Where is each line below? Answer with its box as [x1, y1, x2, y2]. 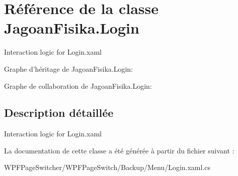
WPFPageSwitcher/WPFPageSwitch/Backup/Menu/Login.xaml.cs [4, 162, 211, 172]
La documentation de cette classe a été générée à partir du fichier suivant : [4, 145, 234, 155]
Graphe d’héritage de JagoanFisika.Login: [4, 63, 133, 74]
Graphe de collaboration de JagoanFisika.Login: [4, 80, 152, 91]
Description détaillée [4, 105, 114, 120]
